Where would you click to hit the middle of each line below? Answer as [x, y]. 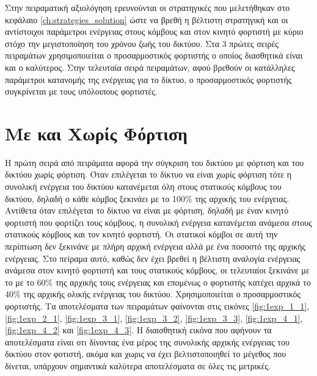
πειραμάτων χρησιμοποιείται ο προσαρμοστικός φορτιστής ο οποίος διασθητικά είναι [154, 55]
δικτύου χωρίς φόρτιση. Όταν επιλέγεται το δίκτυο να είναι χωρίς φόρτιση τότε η [148, 174]
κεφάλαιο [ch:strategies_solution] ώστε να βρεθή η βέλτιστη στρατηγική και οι [147, 19]
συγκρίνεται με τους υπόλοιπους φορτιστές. [81, 91]
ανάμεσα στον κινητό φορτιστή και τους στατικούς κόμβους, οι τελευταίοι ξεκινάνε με [157, 270]
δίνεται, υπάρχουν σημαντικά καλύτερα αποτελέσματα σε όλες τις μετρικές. [138, 365]
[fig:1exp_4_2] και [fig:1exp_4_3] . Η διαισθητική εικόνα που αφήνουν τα [138, 330]
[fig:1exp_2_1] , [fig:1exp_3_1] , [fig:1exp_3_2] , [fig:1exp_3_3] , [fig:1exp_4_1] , [154, 318]
